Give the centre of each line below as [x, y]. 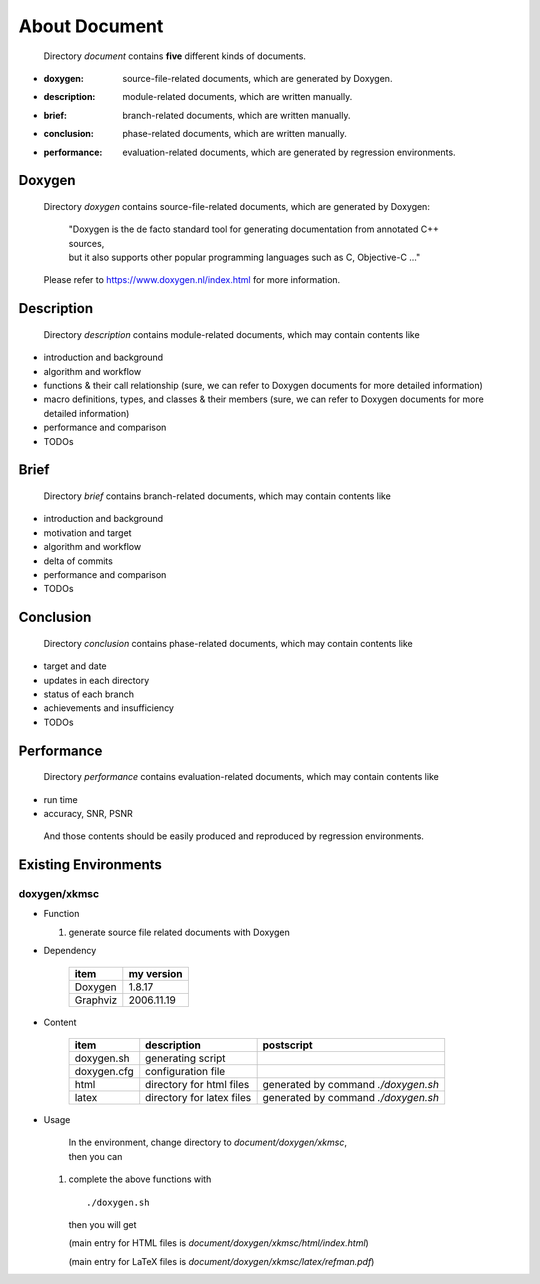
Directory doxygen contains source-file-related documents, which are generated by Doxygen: [236, 206]
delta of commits [78, 561]
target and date [75, 666]
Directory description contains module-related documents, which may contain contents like [231, 334]
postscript [288, 1045]
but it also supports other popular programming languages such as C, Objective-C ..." [244, 257]
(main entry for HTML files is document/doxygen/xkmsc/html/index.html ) [218, 1243]
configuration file [185, 1072]
